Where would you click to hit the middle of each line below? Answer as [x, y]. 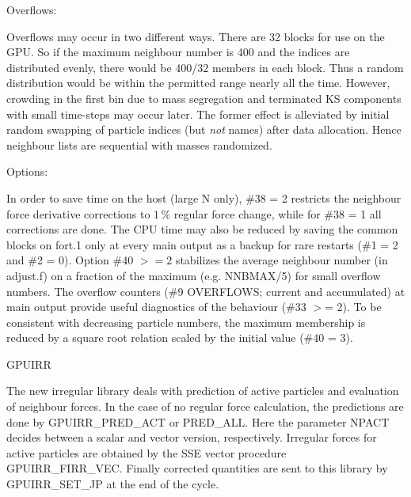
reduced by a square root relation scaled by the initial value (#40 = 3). [180, 338]
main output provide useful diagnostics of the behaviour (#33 [156, 307]
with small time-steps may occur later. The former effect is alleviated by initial [198, 114]
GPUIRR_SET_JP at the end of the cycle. [113, 484]
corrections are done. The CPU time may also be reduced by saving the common [202, 229]
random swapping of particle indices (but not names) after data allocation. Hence [204, 129]
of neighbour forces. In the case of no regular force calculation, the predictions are [205, 406]
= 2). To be [353, 307]
